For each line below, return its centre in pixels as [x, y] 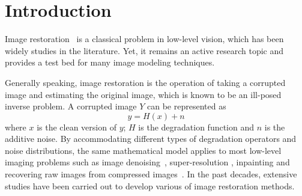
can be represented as [187, 106]
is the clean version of [77, 127]
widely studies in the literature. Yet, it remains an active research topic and [144, 50]
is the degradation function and [196, 127]
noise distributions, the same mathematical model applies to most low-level [143, 150]
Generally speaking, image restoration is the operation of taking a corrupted [145, 82]
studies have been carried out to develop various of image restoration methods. [150, 185]
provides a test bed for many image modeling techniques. [110, 62]
